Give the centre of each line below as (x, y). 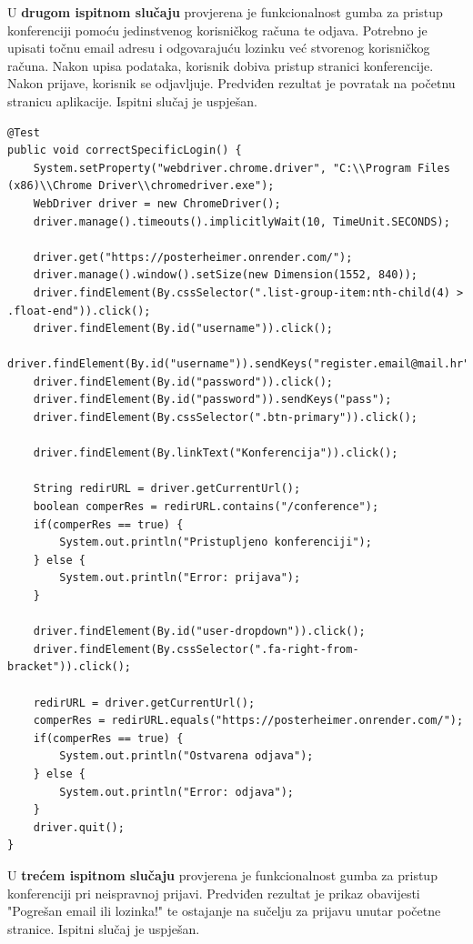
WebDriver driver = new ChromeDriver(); (157, 203)
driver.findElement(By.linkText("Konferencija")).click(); (216, 453)
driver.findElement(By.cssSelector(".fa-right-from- (196, 649)
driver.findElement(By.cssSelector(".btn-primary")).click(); (226, 418)
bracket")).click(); (70, 667)
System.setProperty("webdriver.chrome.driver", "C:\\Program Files (242, 168)
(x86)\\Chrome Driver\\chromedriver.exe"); (141, 186)
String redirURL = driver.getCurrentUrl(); (167, 489)
